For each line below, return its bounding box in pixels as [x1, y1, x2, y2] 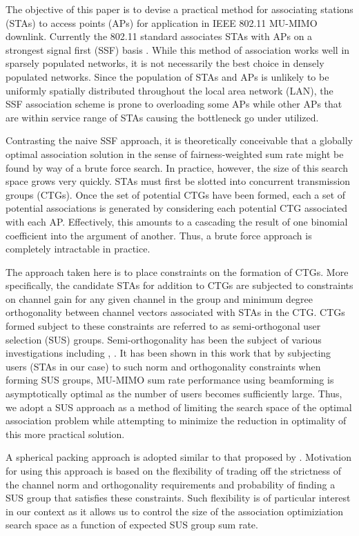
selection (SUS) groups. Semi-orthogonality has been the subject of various [6, 332, 322, 346]
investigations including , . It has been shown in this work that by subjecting [6, 346, 331, 360]
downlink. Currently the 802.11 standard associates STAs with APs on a [6, 29, 313, 43]
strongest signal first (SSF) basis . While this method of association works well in [6, 42, 350, 57]
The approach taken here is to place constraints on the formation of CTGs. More [6, 264, 349, 279]
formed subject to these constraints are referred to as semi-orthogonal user [6, 319, 321, 333]
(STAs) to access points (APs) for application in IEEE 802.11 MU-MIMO [6, 15, 318, 30]
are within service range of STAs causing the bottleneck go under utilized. [6, 110, 319, 124]
